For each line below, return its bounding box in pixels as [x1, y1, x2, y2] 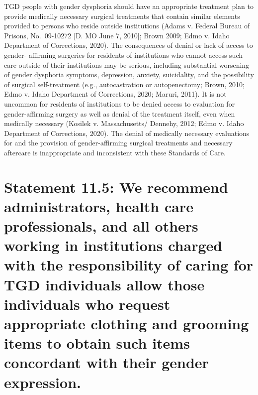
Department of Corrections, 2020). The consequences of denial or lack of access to [4, 40, 253, 50]
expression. [4, 372, 81, 392]
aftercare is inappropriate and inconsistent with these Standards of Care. [4, 147, 226, 157]
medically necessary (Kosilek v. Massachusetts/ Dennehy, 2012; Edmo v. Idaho [4, 118, 244, 129]
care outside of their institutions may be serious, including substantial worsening [4, 59, 250, 70]
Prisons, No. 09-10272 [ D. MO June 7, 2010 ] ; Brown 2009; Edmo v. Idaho [4, 30, 230, 40]
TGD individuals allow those [4, 274, 205, 294]
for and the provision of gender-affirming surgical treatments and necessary [4, 137, 233, 148]
